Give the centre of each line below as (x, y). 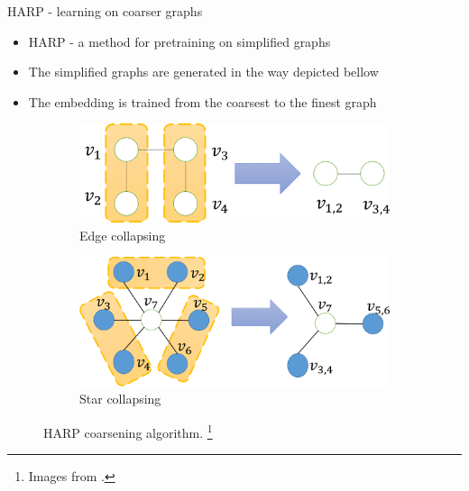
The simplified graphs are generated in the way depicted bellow (203, 72)
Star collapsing (120, 399)
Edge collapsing (123, 235)
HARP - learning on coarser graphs (105, 11)
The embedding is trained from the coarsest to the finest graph (202, 101)
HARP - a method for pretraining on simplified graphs (179, 41)
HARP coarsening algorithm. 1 (128, 431)
